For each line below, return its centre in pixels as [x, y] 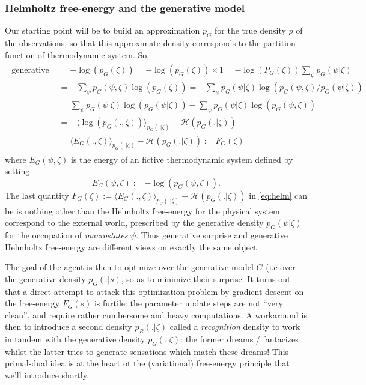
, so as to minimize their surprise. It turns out [206, 278]
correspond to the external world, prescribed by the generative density [134, 223]
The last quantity [37, 195]
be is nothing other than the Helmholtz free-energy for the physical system [142, 211]
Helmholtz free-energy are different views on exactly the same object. [132, 247]
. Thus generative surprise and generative [212, 235]
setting [17, 171]
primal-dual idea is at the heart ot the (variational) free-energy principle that [147, 363]
